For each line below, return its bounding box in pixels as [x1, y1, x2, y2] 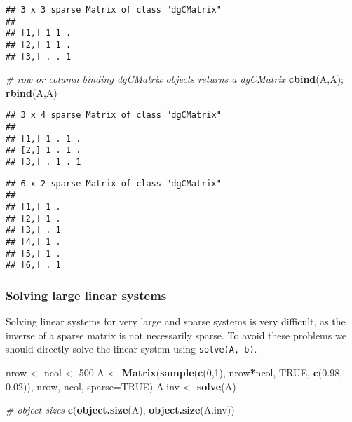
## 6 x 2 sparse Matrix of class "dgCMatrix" [6, 178, 222, 189]
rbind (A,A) [6, 85, 57, 100]
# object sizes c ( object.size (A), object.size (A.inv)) [6, 402, 235, 417]
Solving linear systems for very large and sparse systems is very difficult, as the [6, 314, 346, 329]
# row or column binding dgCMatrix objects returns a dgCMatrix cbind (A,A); [6, 72, 344, 86]
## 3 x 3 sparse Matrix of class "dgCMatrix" [6, 5, 222, 15]
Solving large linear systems [6, 286, 167, 304]
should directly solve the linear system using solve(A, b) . [6, 341, 257, 356]
